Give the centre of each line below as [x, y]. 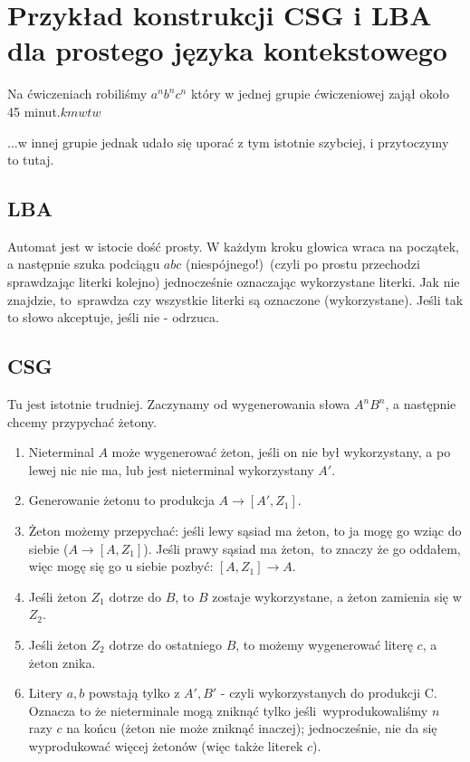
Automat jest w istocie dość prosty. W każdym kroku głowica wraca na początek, [233, 246]
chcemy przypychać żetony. [82, 421]
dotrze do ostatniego [165, 644]
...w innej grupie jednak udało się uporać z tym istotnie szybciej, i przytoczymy [228, 142]
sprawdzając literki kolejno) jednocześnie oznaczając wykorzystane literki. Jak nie [234, 282]
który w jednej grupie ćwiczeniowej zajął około [320, 94]
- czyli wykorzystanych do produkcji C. [329, 693]
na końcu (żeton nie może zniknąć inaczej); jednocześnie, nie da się [252, 728]
